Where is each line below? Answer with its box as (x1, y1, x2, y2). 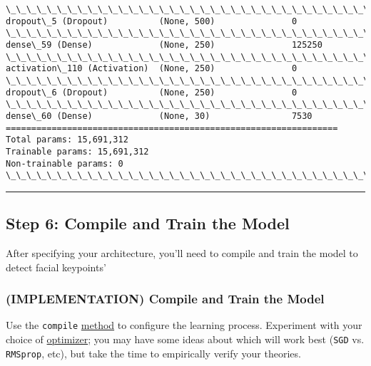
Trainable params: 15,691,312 (6, 146, 149, 157)
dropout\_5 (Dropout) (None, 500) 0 (6, 16, 298, 26)
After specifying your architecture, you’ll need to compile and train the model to (6, 246, 358, 261)
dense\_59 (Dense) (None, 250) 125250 (6, 39, 322, 50)
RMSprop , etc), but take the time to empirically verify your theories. (6, 345, 301, 360)
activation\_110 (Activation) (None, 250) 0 (6, 63, 298, 74)
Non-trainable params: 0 (6, 158, 123, 169)
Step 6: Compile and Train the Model (6, 212, 290, 234)
